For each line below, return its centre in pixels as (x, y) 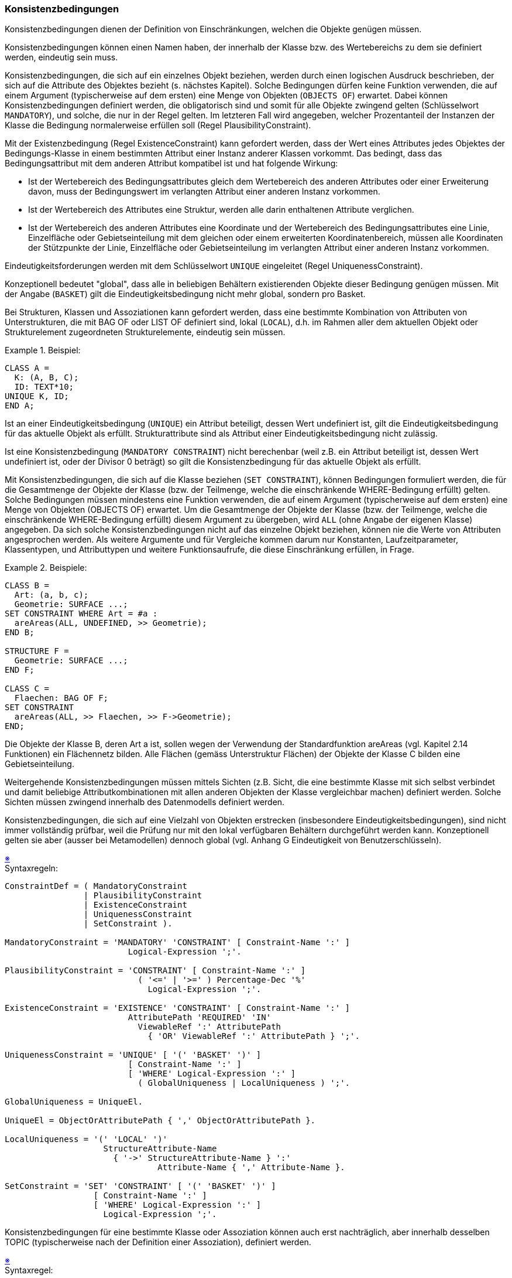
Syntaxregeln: (31, 868)
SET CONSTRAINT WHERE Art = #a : (81, 614)
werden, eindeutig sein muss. (61, 57)
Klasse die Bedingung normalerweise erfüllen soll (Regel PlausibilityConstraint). (158, 125)
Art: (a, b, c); (51, 595)
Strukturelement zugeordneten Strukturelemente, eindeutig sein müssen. (145, 332)
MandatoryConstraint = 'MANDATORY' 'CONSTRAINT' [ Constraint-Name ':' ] (178, 943)
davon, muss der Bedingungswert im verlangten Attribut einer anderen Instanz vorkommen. (204, 192)
